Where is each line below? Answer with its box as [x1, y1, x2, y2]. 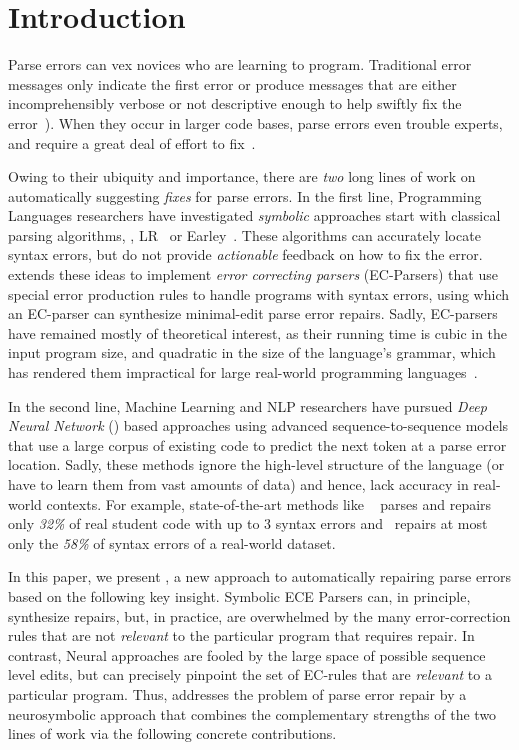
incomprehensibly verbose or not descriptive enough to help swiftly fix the [8, 93, 462, 114]
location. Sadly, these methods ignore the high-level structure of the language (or [8, 454, 505, 475]
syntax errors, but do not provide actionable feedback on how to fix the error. [8, 244, 483, 265]
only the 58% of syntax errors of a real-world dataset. [8, 532, 336, 553]
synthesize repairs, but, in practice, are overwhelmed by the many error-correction [8, 605, 511, 626]
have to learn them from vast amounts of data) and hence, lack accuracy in [8, 474, 469, 494]
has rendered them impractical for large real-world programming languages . [8, 362, 478, 383]
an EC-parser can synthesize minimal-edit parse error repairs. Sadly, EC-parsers [8, 303, 498, 324]
